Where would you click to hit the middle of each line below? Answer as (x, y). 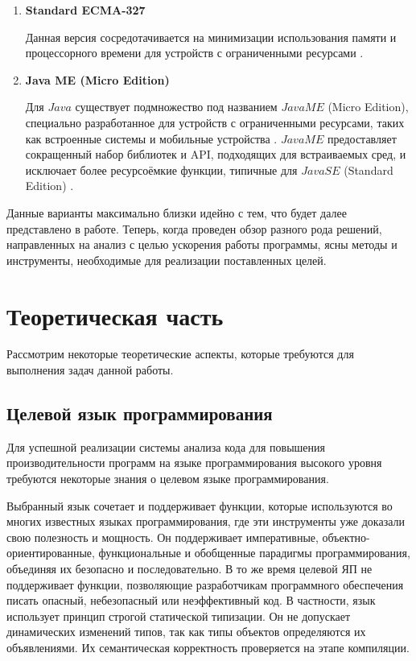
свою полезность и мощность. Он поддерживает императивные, (163, 537)
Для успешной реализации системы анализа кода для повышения (166, 446)
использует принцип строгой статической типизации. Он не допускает (179, 616)
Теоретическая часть (115, 315)
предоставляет (362, 138)
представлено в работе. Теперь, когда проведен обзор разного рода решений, (194, 228)
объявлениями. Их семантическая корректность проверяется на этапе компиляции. (208, 647)
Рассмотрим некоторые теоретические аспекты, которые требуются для (180, 354)
